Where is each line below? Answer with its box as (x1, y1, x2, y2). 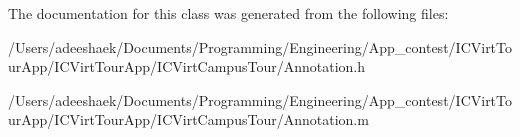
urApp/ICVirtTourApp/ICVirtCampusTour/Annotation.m (8, 109, 369, 130)
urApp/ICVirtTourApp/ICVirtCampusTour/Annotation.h (8, 56, 365, 77)
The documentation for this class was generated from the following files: (8, 3, 449, 23)
